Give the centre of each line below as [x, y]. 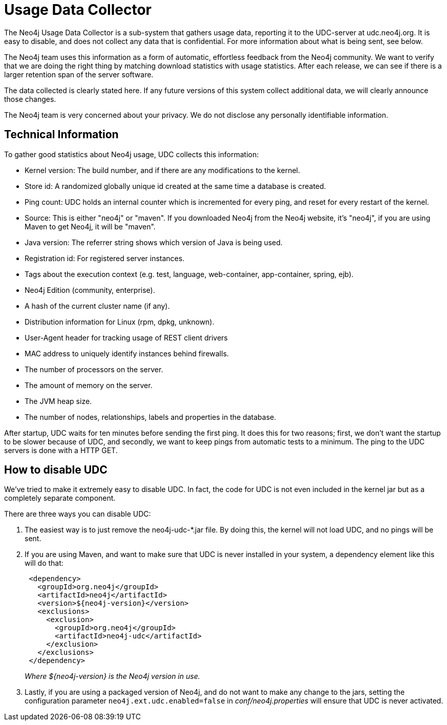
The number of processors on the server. [94, 369]
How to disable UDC [56, 470]
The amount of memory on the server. [89, 385]
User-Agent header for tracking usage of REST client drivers [126, 337]
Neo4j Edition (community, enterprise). [90, 290]
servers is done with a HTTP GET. [61, 450]
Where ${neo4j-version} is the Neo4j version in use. [112, 676]
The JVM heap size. [58, 401]
